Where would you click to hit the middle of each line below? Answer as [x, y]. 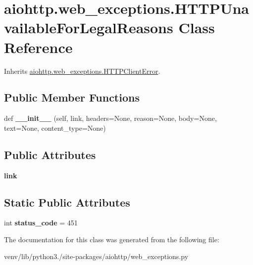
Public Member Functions [72, 97]
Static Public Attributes [67, 202]
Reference [38, 47]
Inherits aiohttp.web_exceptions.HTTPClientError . [82, 71]
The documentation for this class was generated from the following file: [112, 239]
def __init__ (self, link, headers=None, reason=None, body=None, [110, 118]
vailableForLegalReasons [89, 27]
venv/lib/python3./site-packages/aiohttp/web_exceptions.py [96, 256]
